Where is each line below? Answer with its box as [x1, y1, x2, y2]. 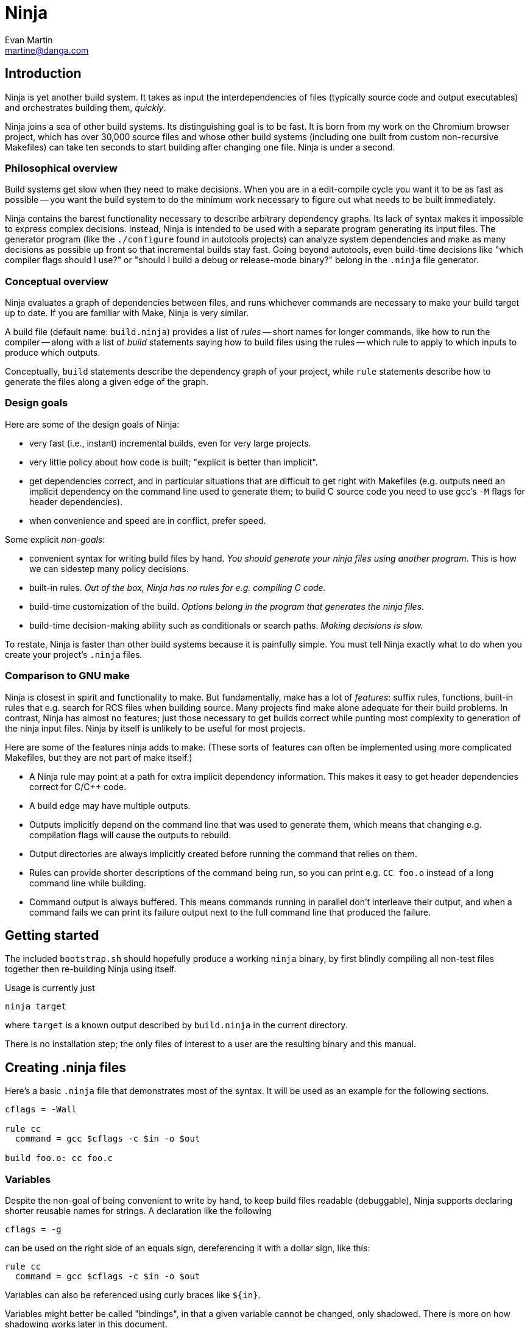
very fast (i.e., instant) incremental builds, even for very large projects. [29, 437, 311, 448]
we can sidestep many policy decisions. [29, 563, 189, 574]
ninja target [5, 1001, 67, 1012]
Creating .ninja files [5, 1059, 127, 1075]
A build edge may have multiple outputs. [29, 800, 191, 811]
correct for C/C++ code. [29, 781, 127, 792]
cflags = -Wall [5, 1104, 77, 1115]
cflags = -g [5, 1224, 62, 1235]
